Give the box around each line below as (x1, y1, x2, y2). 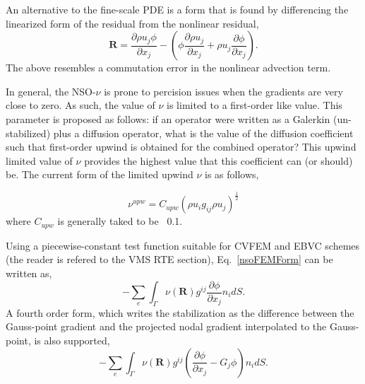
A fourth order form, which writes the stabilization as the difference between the (6, 305, 354, 320)
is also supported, (34, 332, 110, 347)
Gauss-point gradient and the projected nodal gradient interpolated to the (6, 319, 327, 334)
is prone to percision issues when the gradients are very (104, 83, 343, 98)
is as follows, (205, 167, 259, 182)
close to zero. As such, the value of (6, 98, 155, 112)
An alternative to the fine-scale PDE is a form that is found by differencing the (6, 2, 349, 16)
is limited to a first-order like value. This (167, 98, 342, 112)
